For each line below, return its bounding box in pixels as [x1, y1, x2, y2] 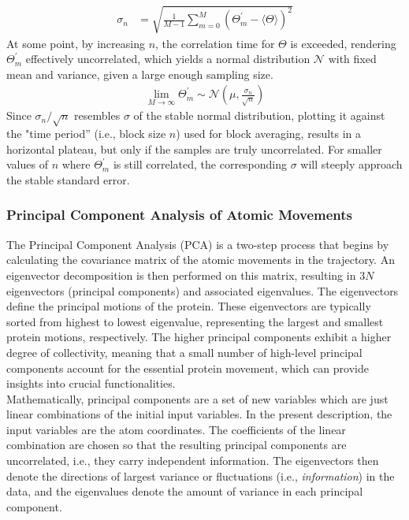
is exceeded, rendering [290, 35, 396, 51]
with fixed [328, 50, 377, 67]
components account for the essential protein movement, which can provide [6, 359, 369, 376]
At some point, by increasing [6, 35, 145, 51]
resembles [74, 107, 121, 124]
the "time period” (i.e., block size [6, 125, 166, 142]
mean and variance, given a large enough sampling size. [6, 65, 273, 82]
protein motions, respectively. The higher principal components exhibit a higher [6, 329, 392, 345]
